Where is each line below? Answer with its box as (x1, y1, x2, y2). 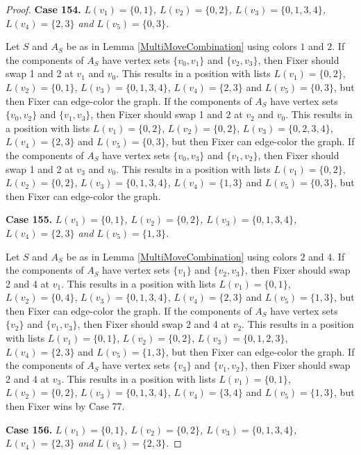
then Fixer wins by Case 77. (6, 399, 125, 413)
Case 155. (6, 212, 53, 226)
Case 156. (6, 422, 53, 436)
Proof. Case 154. (6, 2, 81, 16)
